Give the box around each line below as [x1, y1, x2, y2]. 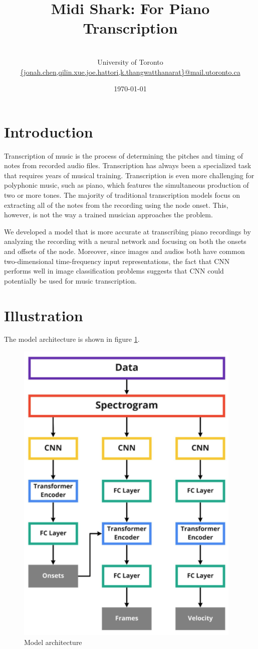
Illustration [4, 305, 83, 325]
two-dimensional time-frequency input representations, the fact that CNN [4, 255, 230, 266]
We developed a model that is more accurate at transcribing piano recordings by [4, 226, 251, 236]
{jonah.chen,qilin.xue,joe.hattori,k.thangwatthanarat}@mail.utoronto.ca [20, 66, 240, 77]
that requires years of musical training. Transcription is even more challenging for [4, 170, 254, 180]
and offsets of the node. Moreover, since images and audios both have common [4, 245, 245, 256]
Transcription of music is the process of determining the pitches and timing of [4, 150, 243, 161]
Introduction [4, 121, 93, 142]
